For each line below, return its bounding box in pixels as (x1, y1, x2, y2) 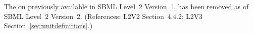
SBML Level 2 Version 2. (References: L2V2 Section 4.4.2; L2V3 (4, 11, 202, 21)
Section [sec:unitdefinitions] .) (4, 20, 93, 31)
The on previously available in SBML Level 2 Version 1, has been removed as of (4, 1, 249, 11)
